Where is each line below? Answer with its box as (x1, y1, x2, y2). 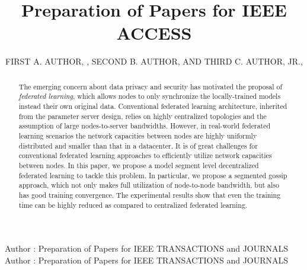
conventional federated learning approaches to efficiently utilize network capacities (18, 150, 272, 160)
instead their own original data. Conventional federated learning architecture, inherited (18, 101, 287, 111)
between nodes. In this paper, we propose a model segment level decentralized (18, 160, 259, 170)
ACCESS (116, 21, 192, 45)
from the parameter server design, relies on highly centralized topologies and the (18, 111, 267, 121)
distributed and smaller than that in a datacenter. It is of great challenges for (18, 140, 258, 150)
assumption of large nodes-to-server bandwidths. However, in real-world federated (18, 121, 271, 131)
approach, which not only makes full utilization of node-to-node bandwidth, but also (18, 180, 279, 190)
